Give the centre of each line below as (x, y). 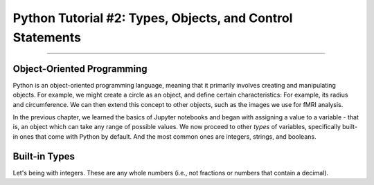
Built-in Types (44, 156)
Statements (47, 37)
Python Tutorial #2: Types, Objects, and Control (153, 18)
